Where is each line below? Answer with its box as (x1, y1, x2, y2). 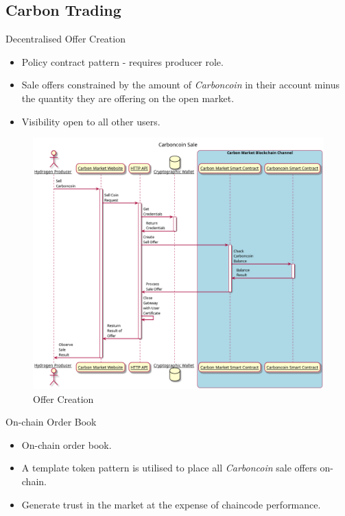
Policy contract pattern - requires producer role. (21, 54, 224, 69)
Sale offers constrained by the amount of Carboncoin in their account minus (21, 77, 340, 92)
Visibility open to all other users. (21, 114, 160, 128)
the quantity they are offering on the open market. (21, 90, 235, 105)
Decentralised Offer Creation (5, 32, 126, 46)
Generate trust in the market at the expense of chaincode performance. (21, 497, 321, 511)
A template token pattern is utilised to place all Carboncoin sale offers (21, 460, 317, 475)
